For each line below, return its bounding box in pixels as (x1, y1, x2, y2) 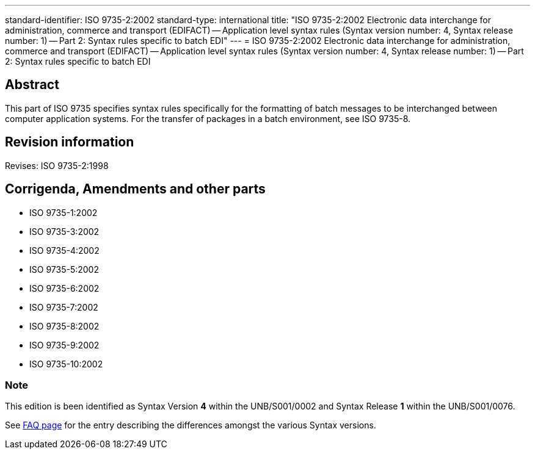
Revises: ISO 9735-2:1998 (5, 160, 109, 171)
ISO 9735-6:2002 (29, 283, 100, 294)
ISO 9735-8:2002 (29, 320, 100, 331)
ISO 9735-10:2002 (29, 358, 103, 369)
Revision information (5, 134, 134, 150)
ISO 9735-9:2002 (29, 339, 100, 350)
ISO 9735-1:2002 (29, 207, 98, 218)
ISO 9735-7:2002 (29, 301, 98, 312)
